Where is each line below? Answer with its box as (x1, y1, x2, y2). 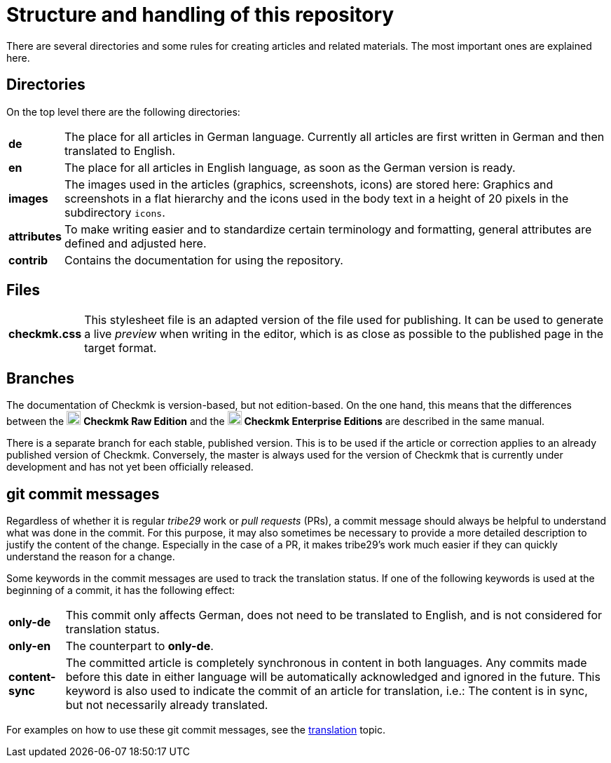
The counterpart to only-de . (65, 639, 214, 654)
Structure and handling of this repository (6, 3, 394, 27)
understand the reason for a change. (6, 551, 175, 563)
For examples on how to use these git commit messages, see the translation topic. (6, 724, 386, 736)
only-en (8, 639, 51, 654)
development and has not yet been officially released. (6, 461, 254, 473)
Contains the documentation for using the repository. (64, 252, 343, 267)
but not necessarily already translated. (65, 698, 268, 713)
